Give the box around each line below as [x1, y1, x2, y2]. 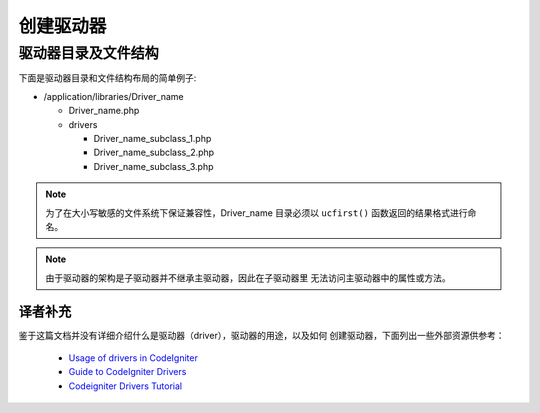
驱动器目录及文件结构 [18, 44, 159, 62]
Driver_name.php [68, 105, 140, 117]
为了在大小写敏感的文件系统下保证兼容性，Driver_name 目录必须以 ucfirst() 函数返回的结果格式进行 [45, 206, 469, 219]
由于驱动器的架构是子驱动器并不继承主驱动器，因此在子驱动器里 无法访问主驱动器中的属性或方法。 [45, 271, 451, 284]
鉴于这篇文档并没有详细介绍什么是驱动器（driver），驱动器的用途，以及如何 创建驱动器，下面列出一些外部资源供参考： [18, 329, 505, 341]
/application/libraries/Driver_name [43, 90, 184, 102]
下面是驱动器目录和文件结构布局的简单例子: [18, 72, 197, 84]
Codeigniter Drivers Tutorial [68, 380, 183, 392]
